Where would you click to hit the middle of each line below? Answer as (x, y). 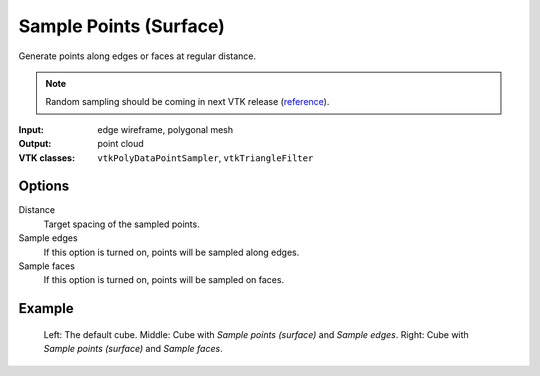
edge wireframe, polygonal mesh (165, 129)
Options (44, 186)
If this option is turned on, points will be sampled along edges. (171, 252)
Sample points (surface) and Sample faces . (133, 349)
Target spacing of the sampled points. (121, 224)
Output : (35, 144)
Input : (31, 129)
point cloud (120, 144)
